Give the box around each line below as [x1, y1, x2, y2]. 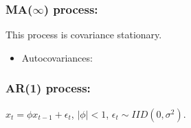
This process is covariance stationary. [5, 27, 162, 42]
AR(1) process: [5, 79, 91, 97]
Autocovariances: [21, 50, 93, 64]
